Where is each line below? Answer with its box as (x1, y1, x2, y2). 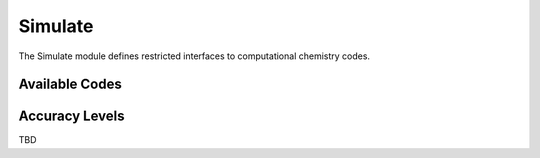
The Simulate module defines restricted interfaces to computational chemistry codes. (18, 50, 370, 62)
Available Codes (18, 76, 122, 93)
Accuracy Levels (18, 108, 125, 125)
